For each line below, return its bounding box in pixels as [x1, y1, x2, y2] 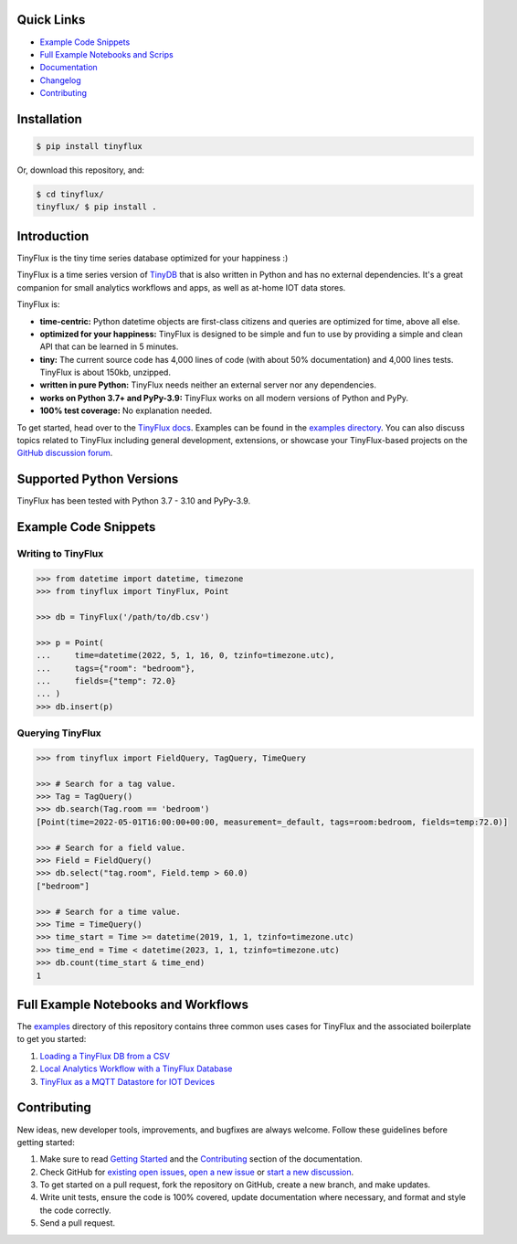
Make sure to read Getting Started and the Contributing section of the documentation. [39, 1154, 363, 1164]
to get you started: [16, 1034, 87, 1045]
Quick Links [16, 12, 86, 27]
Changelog [39, 74, 81, 86]
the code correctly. [39, 1205, 111, 1216]
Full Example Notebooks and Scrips [39, 48, 174, 59]
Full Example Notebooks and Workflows [16, 996, 248, 1012]
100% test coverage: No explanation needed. [39, 405, 213, 416]
